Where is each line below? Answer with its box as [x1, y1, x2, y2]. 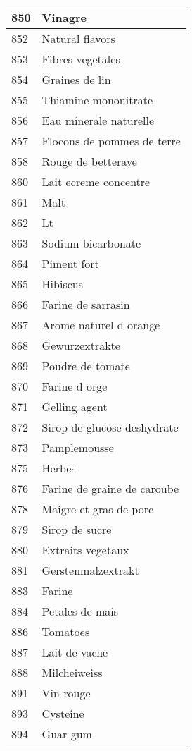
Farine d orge [41, 378, 108, 394]
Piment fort [41, 255, 99, 271]
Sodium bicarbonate [41, 235, 141, 251]
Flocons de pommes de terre [41, 133, 181, 149]
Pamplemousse [41, 439, 114, 456]
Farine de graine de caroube [41, 480, 179, 496]
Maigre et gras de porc [41, 501, 154, 517]
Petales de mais [41, 603, 118, 619]
